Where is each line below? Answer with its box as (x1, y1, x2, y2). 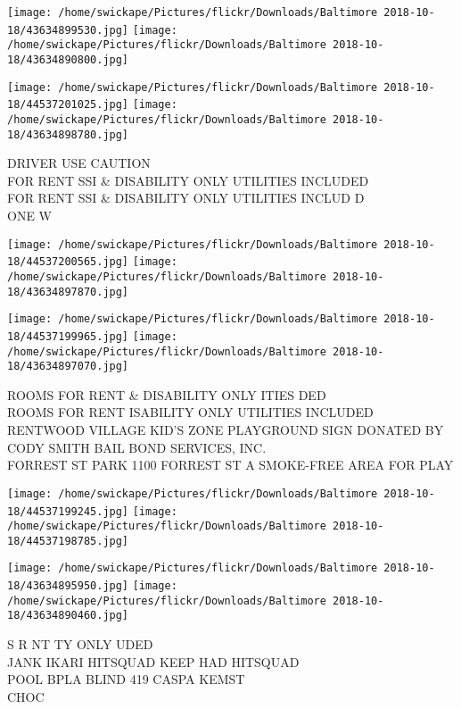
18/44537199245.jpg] (7, 505, 129, 518)
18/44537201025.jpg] (7, 98, 129, 112)
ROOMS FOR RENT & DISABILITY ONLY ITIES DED (7, 385, 326, 404)
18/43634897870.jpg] (7, 285, 129, 298)
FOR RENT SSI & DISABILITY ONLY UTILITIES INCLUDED (7, 171, 369, 189)
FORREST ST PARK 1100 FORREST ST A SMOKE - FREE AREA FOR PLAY (7, 455, 454, 474)
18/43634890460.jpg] (7, 609, 129, 622)
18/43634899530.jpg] (7, 23, 129, 37)
